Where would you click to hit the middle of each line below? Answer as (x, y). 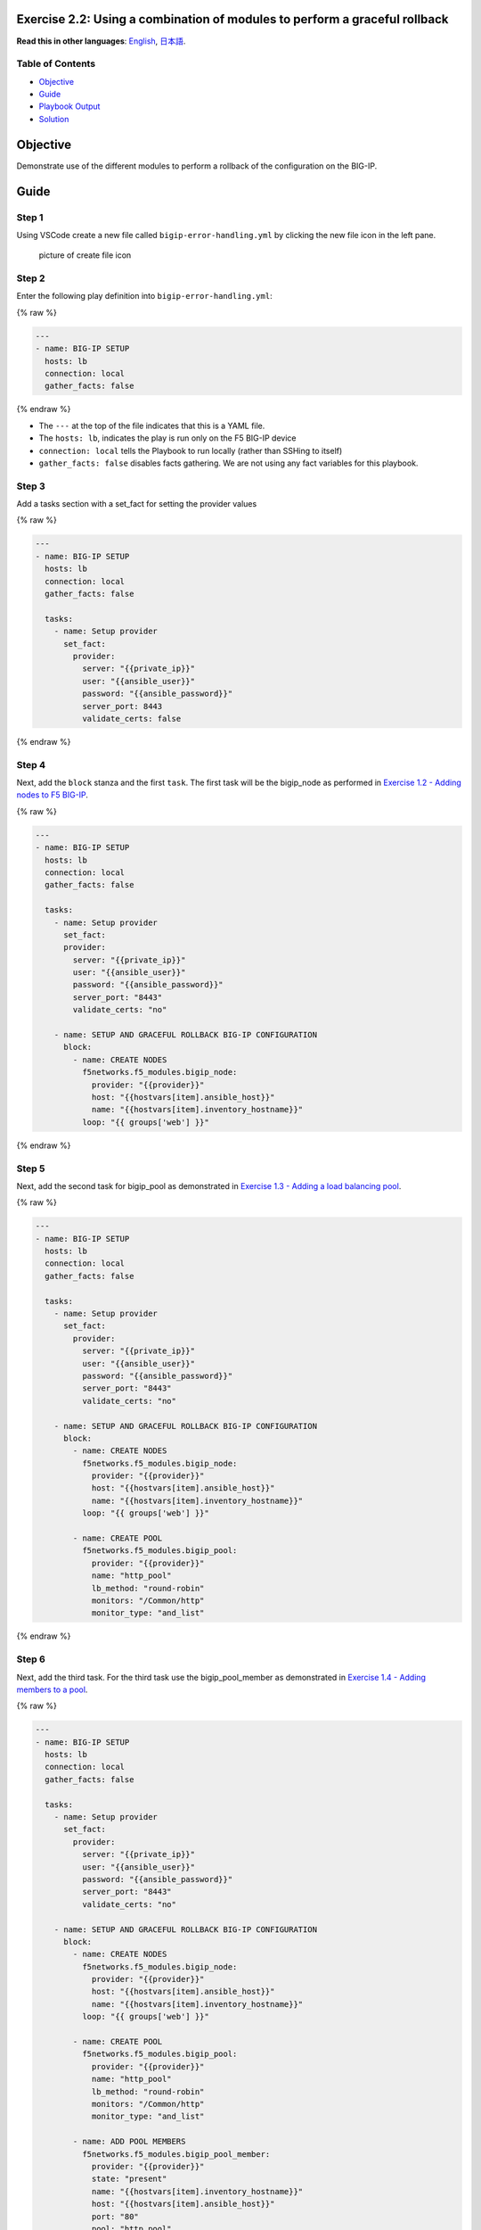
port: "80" (115, 2216)
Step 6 (31, 1659)
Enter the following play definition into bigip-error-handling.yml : (144, 296)
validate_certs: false (131, 719)
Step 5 (31, 1169)
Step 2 (31, 278)
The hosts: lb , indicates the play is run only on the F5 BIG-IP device (167, 438)
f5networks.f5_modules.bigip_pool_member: (176, 2154)
